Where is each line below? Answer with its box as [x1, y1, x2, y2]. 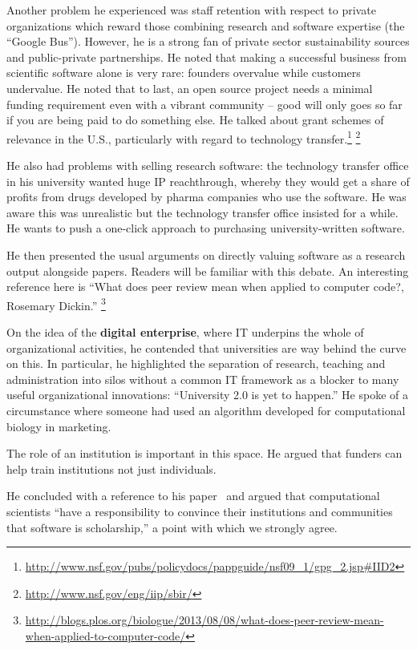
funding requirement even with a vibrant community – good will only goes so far [6, 95, 403, 112]
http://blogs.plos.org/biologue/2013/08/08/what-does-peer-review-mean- [25, 612, 384, 628]
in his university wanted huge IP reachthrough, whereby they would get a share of [6, 172, 410, 189]
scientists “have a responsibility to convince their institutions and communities [6, 503, 393, 519]
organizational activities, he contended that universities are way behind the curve [6, 339, 407, 356]
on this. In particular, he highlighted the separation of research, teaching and [6, 355, 386, 372]
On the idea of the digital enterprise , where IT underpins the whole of [6, 324, 364, 340]
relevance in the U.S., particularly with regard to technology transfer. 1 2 [6, 127, 361, 147]
